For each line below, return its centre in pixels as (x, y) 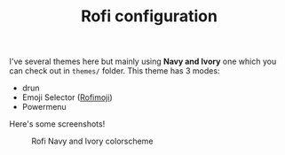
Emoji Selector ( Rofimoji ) (67, 97)
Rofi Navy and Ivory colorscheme (92, 141)
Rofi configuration (149, 16)
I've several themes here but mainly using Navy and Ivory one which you (143, 62)
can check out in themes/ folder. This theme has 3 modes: (115, 71)
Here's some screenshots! (57, 124)
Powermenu (44, 107)
